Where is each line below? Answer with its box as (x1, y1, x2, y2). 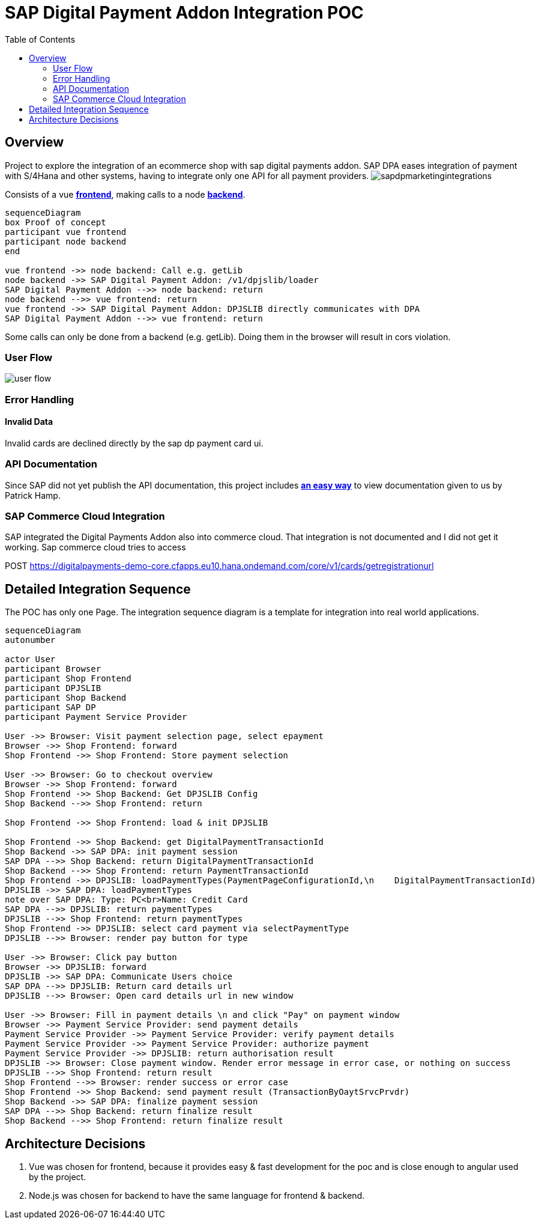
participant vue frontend (5, 227, 127, 237)
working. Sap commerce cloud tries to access (5, 542, 186, 553)
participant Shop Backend (5, 693, 127, 703)
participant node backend (5, 236, 127, 246)
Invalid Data (5, 416, 53, 427)
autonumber (5, 635, 56, 645)
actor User (5, 654, 56, 665)
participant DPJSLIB (5, 683, 101, 693)
